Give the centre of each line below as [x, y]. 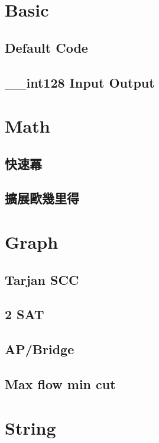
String [30, 427]
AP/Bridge [40, 349]
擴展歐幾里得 [42, 198]
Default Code [46, 47]
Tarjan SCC [42, 279]
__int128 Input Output [80, 82]
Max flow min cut [60, 383]
